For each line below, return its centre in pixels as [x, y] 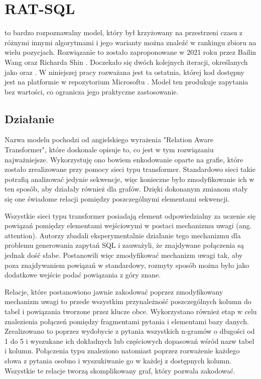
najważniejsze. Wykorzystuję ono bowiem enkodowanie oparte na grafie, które [124, 159]
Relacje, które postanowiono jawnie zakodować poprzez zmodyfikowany [114, 291]
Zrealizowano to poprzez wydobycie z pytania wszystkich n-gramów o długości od [130, 331]
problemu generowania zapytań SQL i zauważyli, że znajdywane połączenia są [124, 245]
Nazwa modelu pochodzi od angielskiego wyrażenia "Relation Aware [109, 139]
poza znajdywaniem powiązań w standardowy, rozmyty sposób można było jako [127, 265]
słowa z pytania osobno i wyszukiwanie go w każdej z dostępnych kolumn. [118, 360]
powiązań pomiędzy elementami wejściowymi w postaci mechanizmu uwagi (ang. [128, 225]
